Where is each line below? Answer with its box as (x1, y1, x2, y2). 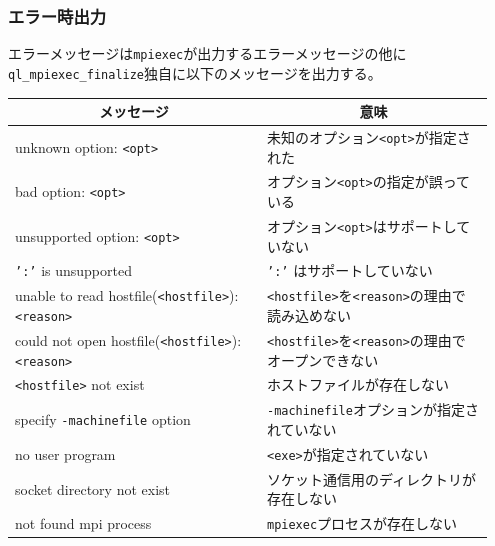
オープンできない (266, 349, 379, 370)
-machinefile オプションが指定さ (266, 399, 479, 420)
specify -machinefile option (15, 409, 191, 430)
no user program (15, 443, 116, 464)
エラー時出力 (8, 3, 107, 28)
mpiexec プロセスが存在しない (266, 513, 458, 534)
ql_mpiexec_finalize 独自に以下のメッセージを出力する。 (8, 62, 382, 83)
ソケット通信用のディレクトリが (266, 468, 477, 489)
